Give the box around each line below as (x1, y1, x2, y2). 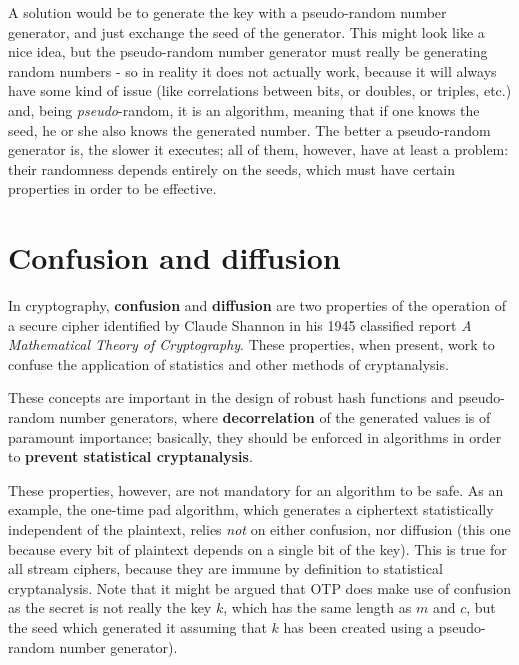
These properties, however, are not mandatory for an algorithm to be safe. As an (8, 479, 504, 500)
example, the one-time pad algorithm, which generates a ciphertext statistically (8, 499, 494, 520)
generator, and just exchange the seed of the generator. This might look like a (8, 21, 485, 42)
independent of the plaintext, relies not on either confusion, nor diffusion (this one (8, 519, 511, 539)
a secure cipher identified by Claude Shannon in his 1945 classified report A (8, 314, 472, 335)
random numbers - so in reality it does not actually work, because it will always (8, 60, 497, 81)
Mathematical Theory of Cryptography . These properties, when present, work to (8, 334, 495, 355)
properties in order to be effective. (8, 178, 217, 199)
